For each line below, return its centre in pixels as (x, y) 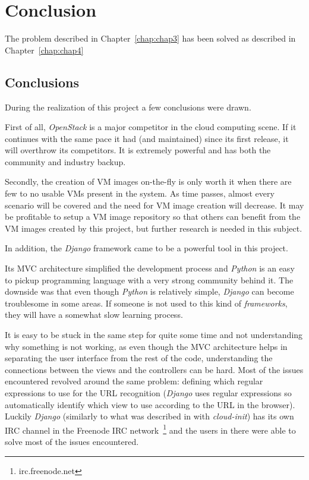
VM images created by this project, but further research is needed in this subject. (154, 228)
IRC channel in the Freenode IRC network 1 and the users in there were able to (150, 429)
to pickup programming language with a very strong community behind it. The (149, 280)
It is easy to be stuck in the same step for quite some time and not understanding (154, 335)
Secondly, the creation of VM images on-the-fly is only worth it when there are (148, 181)
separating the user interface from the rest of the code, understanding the (139, 358)
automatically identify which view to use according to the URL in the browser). (150, 404)
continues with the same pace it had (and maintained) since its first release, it (147, 138)
